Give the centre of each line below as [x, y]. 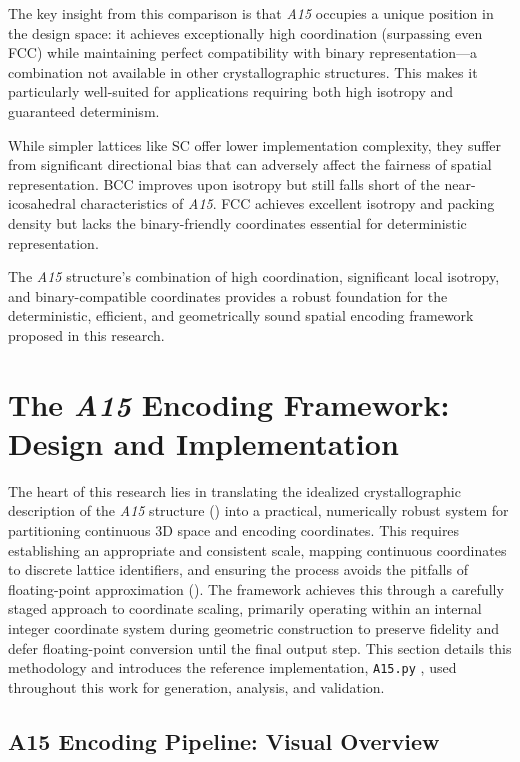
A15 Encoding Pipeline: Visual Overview [224, 740]
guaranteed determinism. [84, 110]
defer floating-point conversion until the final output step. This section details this [260, 647]
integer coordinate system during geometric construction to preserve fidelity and [253, 627]
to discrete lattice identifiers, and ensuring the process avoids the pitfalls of [238, 569]
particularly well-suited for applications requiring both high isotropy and [231, 91]
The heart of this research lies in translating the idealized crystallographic [234, 490]
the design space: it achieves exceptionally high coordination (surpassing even [245, 32]
